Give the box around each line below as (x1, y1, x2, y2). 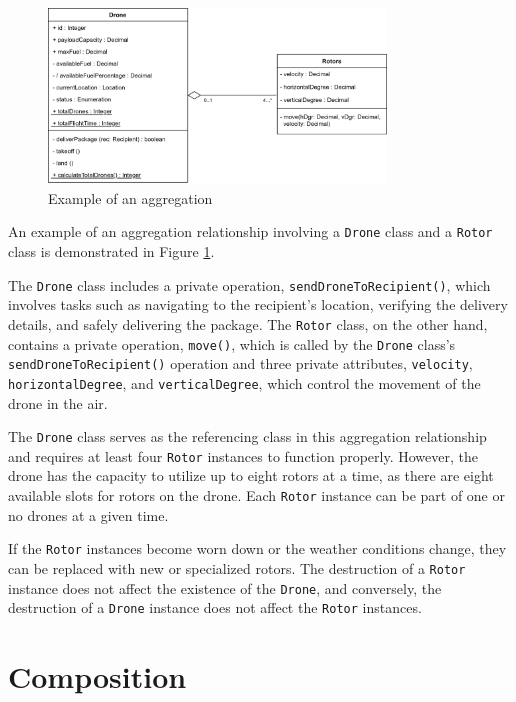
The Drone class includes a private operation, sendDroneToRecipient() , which (8, 274, 491, 295)
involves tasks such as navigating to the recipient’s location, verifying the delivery (8, 294, 508, 315)
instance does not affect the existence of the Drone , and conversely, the (8, 577, 442, 598)
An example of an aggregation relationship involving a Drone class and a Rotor (8, 221, 493, 242)
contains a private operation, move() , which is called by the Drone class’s (8, 333, 456, 354)
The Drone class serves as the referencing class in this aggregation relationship (8, 426, 487, 447)
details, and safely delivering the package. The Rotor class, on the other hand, (8, 313, 488, 334)
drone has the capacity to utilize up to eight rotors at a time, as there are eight (8, 465, 494, 486)
